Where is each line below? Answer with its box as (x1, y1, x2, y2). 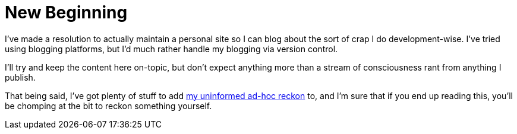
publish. (5, 72, 36, 82)
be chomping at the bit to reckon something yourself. (5, 100, 212, 111)
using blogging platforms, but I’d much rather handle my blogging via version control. (5, 43, 338, 54)
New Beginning (5, 2, 128, 23)
